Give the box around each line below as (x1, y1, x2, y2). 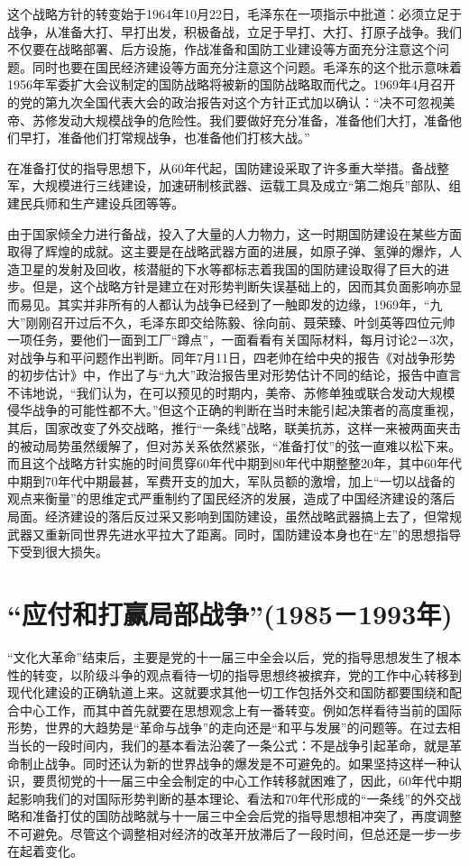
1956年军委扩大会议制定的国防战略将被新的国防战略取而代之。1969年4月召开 (7, 75, 455, 94)
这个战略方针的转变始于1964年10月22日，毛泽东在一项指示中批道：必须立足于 (7, 5, 462, 23)
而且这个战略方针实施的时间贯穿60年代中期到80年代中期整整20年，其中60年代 (7, 454, 462, 473)
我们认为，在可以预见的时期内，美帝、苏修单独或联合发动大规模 (76, 382, 455, 401)
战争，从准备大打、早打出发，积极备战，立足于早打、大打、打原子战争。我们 (7, 22, 462, 41)
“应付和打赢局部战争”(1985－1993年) (7, 595, 453, 631)
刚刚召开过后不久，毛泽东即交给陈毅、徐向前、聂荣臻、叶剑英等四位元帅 (25, 312, 455, 331)
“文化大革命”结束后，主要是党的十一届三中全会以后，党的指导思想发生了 (7, 647, 437, 666)
